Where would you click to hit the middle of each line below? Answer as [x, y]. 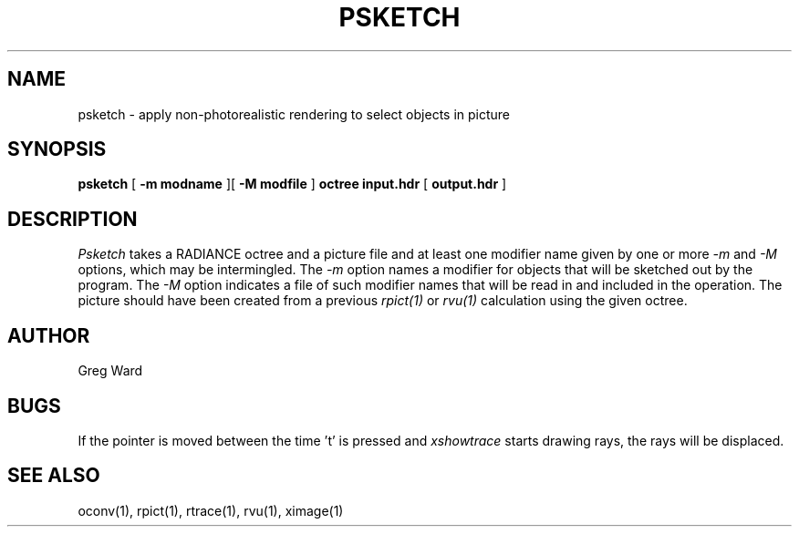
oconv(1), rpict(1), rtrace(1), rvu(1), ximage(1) [211, 510]
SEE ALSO [54, 476]
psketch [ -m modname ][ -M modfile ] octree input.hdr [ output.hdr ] [292, 184]
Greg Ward [110, 371]
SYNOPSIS [57, 149]
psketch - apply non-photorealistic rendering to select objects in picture [294, 114]
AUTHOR [49, 335]
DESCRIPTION [73, 219]
